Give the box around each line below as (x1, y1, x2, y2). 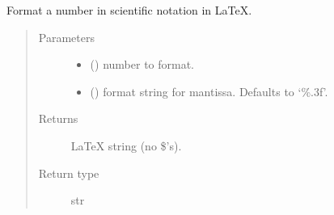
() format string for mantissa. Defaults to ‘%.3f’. (90, 82, 328, 99)
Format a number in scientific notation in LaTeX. (6, 2, 252, 18)
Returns (38, 110, 78, 127)
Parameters (38, 28, 95, 45)
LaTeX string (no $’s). (70, 137, 182, 154)
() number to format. (90, 56, 195, 73)
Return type (38, 164, 99, 181)
